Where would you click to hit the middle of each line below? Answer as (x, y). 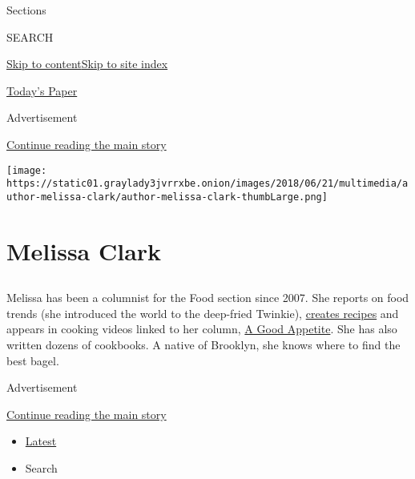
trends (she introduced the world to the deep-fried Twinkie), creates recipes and (203, 313)
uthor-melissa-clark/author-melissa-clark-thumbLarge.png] (167, 197)
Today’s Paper (42, 90)
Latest (41, 441)
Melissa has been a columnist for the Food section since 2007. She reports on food (208, 298)
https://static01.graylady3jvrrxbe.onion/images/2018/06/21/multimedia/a (207, 184)
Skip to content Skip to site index (87, 64)
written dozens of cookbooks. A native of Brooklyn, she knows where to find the (203, 345)
